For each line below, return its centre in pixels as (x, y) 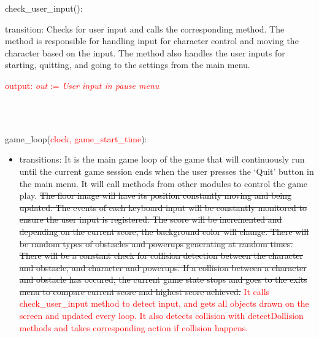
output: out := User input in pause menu (82, 85)
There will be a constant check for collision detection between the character (161, 255)
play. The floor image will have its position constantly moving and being (156, 195)
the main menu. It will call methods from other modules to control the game (163, 183)
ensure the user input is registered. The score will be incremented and (151, 219)
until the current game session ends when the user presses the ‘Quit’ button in (167, 171)
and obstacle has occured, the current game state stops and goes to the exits (163, 279)
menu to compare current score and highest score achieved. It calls (144, 291)
